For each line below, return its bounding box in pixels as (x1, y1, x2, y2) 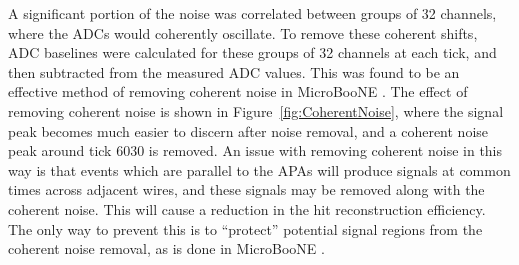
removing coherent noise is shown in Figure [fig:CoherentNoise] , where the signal (8, 100, 504, 121)
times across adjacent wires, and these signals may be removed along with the (8, 179, 485, 200)
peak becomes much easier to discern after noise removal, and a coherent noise (8, 120, 489, 141)
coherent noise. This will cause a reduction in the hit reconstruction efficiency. (8, 198, 486, 219)
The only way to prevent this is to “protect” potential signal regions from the (8, 218, 483, 239)
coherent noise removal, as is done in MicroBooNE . (8, 238, 325, 259)
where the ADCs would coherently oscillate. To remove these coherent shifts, (8, 22, 478, 43)
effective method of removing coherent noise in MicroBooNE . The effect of (8, 81, 468, 102)
